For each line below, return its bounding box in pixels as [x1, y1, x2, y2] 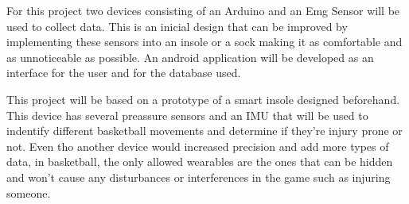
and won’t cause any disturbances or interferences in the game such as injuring [6, 168, 391, 185]
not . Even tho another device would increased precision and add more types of [6, 137, 389, 154]
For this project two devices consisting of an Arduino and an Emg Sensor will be [6, 2, 400, 18]
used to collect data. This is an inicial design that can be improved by [6, 17, 348, 34]
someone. [6, 184, 51, 201]
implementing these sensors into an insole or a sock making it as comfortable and [6, 33, 403, 50]
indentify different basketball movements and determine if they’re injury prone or [6, 122, 403, 139]
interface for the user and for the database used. [6, 64, 241, 81]
